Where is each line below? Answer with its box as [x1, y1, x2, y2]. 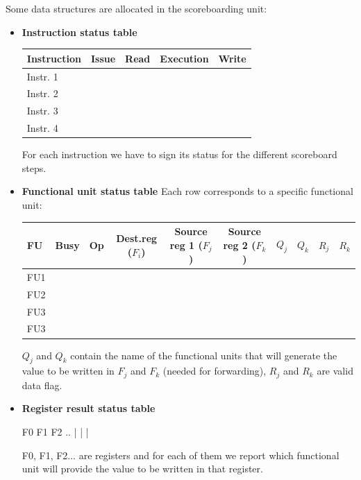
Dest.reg [116, 231, 158, 246]
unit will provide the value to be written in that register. [22, 461, 263, 476]
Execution [160, 51, 209, 65]
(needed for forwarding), [162, 363, 267, 378]
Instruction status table [22, 24, 137, 39]
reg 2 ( [223, 238, 256, 252]
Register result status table [22, 401, 156, 415]
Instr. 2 [26, 86, 58, 101]
